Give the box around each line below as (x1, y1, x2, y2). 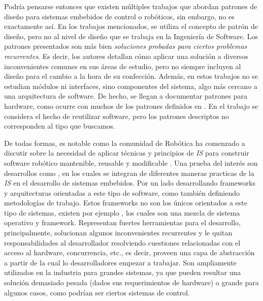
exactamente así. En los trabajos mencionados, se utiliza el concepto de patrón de (4, 21, 258, 32)
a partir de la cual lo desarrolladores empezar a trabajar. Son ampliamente (4, 257, 237, 267)
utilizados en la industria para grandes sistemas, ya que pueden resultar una (4, 267, 241, 278)
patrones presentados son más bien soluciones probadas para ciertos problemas (4, 41, 247, 51)
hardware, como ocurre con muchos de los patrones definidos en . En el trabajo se (4, 100, 258, 111)
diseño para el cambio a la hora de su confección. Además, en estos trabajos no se (4, 71, 258, 81)
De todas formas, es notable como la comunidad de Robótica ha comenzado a (4, 137, 245, 148)
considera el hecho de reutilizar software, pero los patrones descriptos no (4, 110, 229, 121)
